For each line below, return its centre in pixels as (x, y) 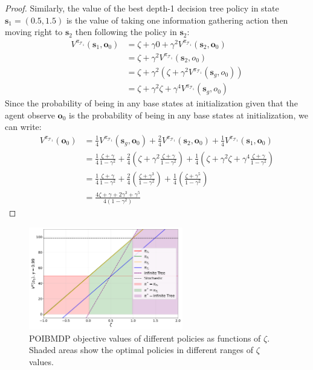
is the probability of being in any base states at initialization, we (189, 115)
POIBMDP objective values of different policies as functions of (145, 338)
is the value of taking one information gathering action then (177, 20)
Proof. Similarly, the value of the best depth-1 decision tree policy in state (142, 8)
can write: (23, 127)
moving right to (34, 32)
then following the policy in (126, 32)
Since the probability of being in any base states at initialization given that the (151, 103)
